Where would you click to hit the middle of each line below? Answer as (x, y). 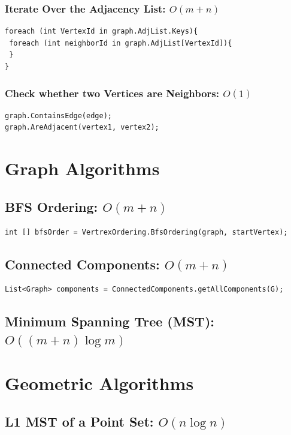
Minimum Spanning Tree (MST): (110, 321)
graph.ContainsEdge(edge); (58, 115)
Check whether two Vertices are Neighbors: (112, 93)
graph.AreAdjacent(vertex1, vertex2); (82, 127)
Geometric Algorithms (99, 383)
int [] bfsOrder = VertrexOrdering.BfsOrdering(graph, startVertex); (146, 232)
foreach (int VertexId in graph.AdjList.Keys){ (101, 31)
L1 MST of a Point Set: (79, 421)
